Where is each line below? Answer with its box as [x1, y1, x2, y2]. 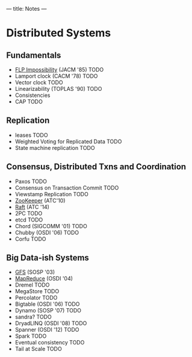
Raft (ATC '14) [14, 203, 50, 210]
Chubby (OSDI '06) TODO [14, 229, 79, 236]
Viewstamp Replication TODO [14, 190, 88, 197]
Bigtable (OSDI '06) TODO [14, 300, 80, 308]
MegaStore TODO [14, 288, 60, 295]
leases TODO [14, 131, 48, 138]
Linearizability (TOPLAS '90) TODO [14, 85, 102, 92]
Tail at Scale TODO [14, 346, 62, 353]
